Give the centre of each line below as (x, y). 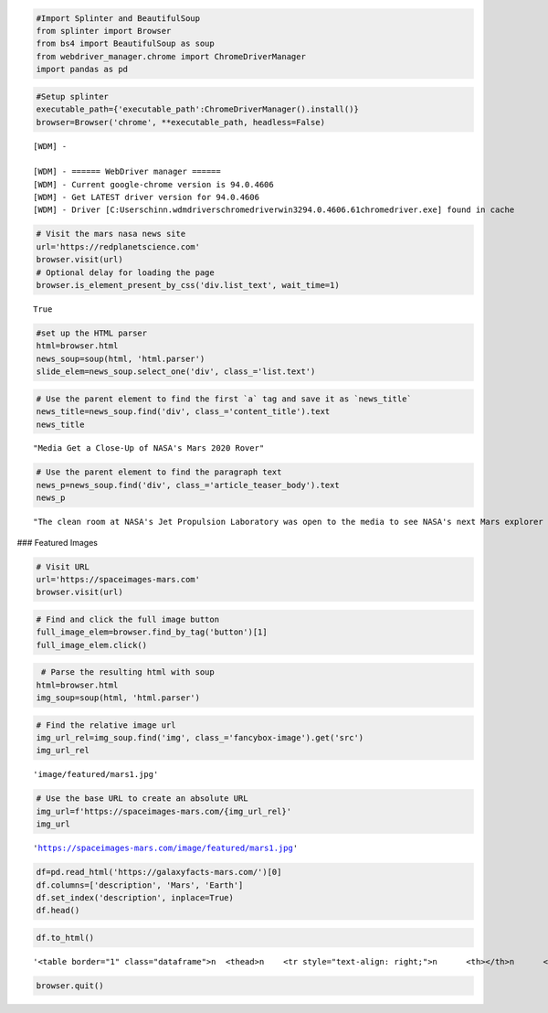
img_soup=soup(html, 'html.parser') (118, 698)
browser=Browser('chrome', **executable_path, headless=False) (181, 122)
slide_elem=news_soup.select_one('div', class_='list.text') (176, 372)
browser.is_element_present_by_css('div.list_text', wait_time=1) (188, 285)
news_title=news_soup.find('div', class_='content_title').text (183, 412)
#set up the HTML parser (92, 333)
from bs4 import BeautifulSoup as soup (125, 44)
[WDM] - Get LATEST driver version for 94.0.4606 (147, 197)
